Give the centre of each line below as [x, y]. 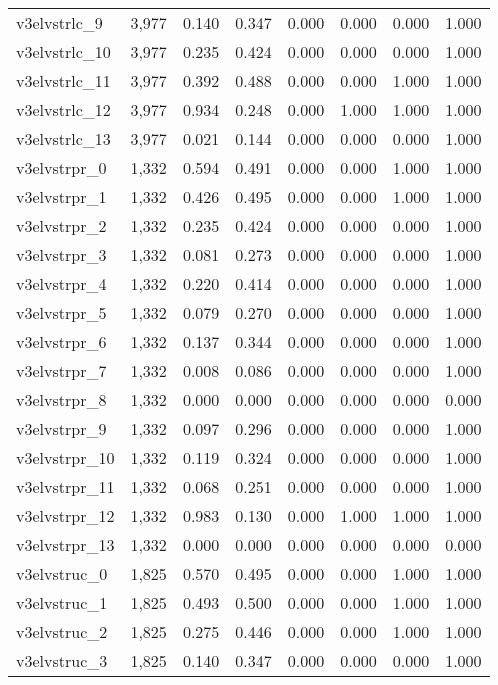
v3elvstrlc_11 [63, 80]
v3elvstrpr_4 [61, 283]
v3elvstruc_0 [62, 573]
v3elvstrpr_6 [61, 341]
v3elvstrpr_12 [65, 515]
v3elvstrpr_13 [65, 544]
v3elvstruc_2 [62, 631]
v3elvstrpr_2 [61, 225]
